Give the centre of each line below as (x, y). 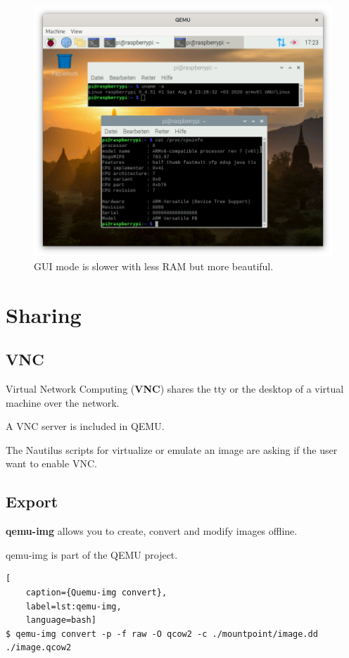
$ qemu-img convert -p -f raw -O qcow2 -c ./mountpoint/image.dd (162, 634)
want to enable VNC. (51, 463)
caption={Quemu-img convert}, (96, 593)
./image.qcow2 (39, 648)
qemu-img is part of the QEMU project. (92, 554)
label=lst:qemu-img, (74, 606)
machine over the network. (63, 402)
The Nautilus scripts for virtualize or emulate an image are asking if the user (172, 449)
